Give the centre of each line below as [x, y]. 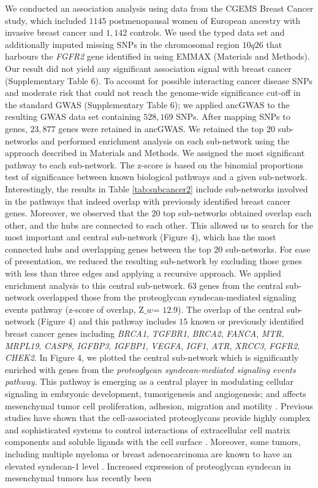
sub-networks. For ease [268, 249]
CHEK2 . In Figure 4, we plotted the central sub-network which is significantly [152, 357]
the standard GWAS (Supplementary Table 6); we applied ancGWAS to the [147, 104]
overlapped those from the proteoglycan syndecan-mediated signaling [167, 297]
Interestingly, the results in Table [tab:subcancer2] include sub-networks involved [157, 188]
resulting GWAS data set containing [73, 116]
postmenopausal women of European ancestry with [205, 20]
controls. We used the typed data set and [207, 32]
